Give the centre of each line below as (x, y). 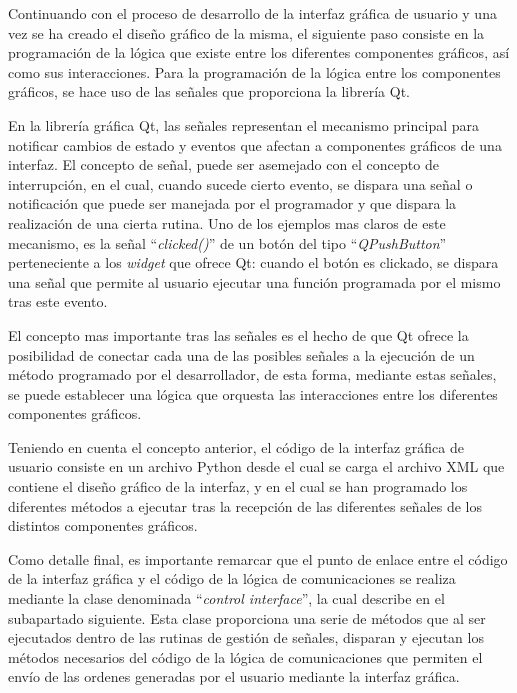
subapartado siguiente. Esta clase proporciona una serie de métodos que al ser (247, 617)
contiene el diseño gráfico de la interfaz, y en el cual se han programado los (238, 486)
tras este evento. (58, 301)
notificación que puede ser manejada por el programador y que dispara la (232, 203)
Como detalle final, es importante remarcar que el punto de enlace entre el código (258, 558)
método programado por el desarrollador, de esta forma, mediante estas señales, (252, 374)
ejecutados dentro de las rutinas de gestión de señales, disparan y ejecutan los (246, 637)
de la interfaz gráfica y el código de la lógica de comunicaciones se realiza (232, 578)
